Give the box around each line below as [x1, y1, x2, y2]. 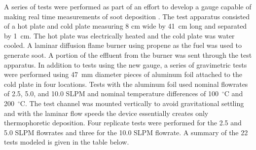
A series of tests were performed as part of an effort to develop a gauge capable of [4, 1, 252, 11]
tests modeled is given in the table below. [4, 137, 129, 147]
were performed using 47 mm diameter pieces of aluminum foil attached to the [4, 69, 242, 79]
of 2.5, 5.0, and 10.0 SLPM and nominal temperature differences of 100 [4, 88, 219, 99]
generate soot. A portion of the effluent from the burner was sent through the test [4, 49, 252, 60]
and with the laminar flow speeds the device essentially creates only [4, 108, 209, 118]
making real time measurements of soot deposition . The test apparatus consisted [4, 11, 250, 21]
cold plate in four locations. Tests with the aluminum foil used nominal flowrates [4, 78, 248, 89]
